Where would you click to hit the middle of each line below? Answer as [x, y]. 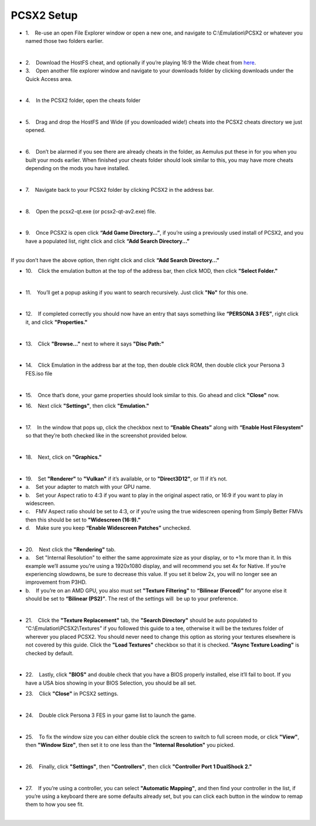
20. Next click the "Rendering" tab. [71, 549]
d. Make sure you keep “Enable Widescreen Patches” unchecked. [108, 528]
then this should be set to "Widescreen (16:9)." [83, 520]
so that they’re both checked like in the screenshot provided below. [106, 436]
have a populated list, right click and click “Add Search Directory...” [108, 241]
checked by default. [49, 653]
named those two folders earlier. [65, 40]
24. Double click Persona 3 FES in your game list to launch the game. [111, 715]
